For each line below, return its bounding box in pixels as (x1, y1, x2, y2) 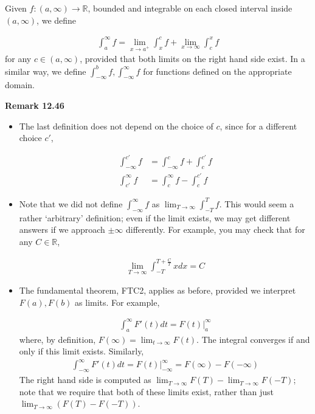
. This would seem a (219, 197, 294, 210)
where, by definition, (19, 333, 96, 345)
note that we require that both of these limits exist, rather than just (19, 385, 274, 398)
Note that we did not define (19, 197, 123, 210)
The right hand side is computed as (19, 373, 151, 386)
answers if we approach (19, 223, 105, 236)
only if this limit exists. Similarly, (19, 345, 144, 357)
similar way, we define (5, 64, 86, 77)
